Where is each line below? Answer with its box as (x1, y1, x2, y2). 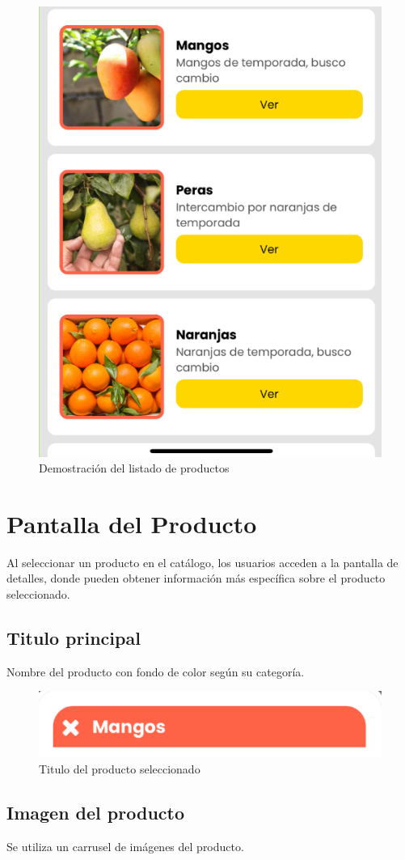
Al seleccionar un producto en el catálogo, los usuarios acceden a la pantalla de (6, 553, 399, 570)
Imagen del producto (6, 799, 184, 824)
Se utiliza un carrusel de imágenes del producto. (6, 837, 244, 854)
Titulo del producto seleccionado (39, 760, 200, 777)
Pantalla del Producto (6, 506, 257, 540)
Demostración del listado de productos (39, 460, 230, 477)
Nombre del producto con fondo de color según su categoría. (6, 663, 305, 680)
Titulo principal (6, 625, 141, 650)
